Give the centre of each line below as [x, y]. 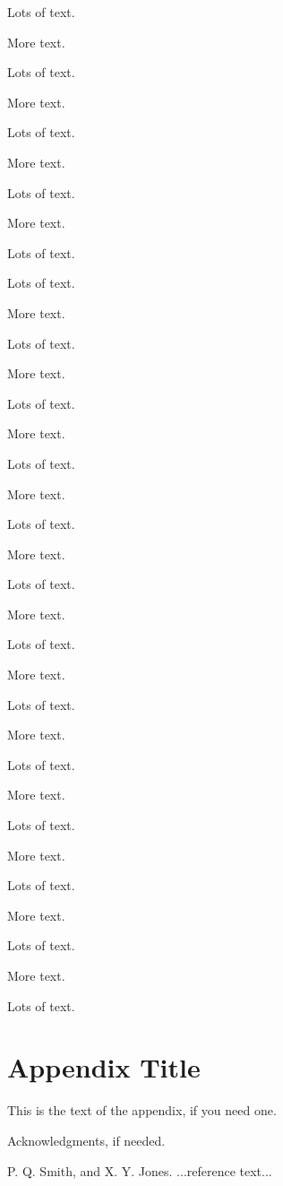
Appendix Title [104, 1067]
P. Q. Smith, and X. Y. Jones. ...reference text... [140, 1170]
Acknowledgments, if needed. [86, 1140]
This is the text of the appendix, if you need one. [142, 1110]
